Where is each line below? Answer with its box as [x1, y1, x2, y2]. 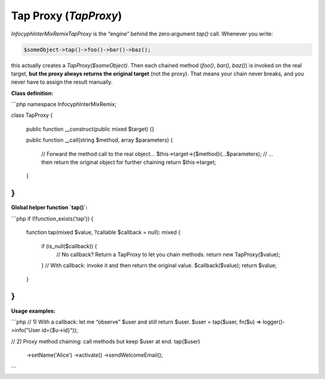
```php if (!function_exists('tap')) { [11, 215, 93, 222]
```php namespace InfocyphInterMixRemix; [11, 101, 117, 108]
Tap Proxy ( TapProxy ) [11, 9, 122, 22]
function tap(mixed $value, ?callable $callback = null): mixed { [26, 229, 181, 236]
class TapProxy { [11, 111, 53, 119]
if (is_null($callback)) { [41, 242, 97, 249]
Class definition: [11, 89, 54, 96]
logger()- [262, 318, 285, 325]
